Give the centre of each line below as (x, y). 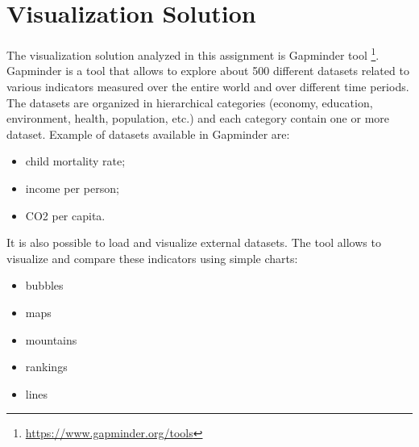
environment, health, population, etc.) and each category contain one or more (198, 118)
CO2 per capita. (65, 215)
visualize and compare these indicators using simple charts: (152, 258)
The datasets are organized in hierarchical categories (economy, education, (190, 102)
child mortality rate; (75, 161)
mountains (51, 339)
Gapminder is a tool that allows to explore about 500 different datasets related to (208, 71)
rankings (46, 367)
